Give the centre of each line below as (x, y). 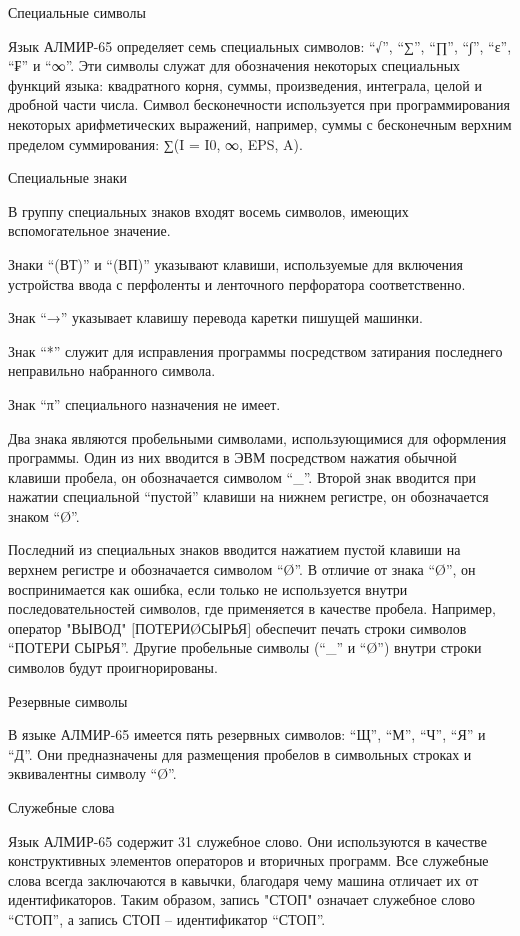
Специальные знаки (68, 177)
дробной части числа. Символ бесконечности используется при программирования (259, 104)
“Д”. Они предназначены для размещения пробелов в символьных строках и (240, 753)
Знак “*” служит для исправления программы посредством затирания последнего (255, 350)
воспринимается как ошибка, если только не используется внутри (208, 588)
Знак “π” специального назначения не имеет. (144, 403)
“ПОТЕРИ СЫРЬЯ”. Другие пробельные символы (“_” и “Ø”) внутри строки (245, 647)
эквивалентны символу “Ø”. (92, 773)
